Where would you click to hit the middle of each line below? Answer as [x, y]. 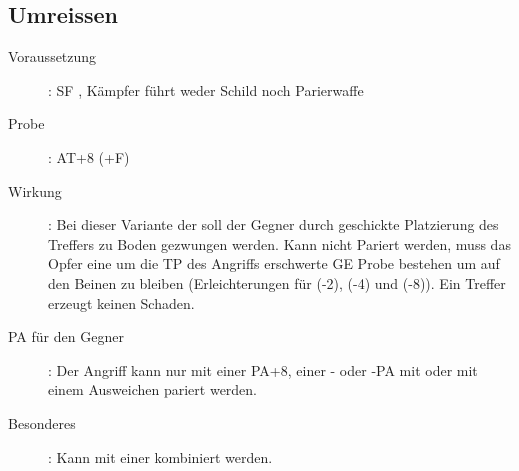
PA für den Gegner [66, 336]
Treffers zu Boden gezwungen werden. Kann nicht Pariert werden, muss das [279, 243]
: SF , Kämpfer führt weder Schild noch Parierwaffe [206, 89]
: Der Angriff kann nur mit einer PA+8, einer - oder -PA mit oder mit [263, 369]
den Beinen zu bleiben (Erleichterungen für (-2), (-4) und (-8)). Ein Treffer [277, 282]
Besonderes [42, 422]
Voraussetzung [52, 56]
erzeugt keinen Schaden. [121, 302]
